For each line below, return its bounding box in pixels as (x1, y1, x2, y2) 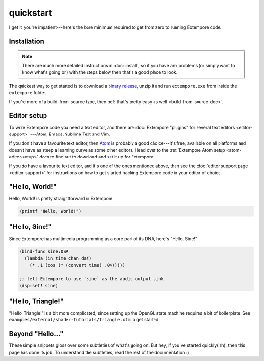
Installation (9, 37, 44, 45)
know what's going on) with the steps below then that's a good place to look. (22, 69, 177, 75)
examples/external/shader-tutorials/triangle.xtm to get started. (9, 317, 160, 323)
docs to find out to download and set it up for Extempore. (39, 154, 155, 160)
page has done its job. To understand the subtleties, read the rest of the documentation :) (9, 349, 189, 355)
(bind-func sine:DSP (19, 248, 68, 254)
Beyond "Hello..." (9, 330, 64, 338)
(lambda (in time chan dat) (24, 255, 92, 261)
